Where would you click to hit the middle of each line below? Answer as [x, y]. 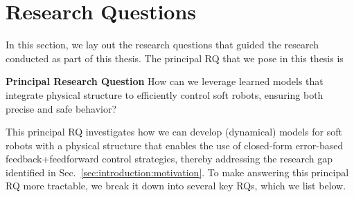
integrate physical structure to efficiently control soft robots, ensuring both [165, 94]
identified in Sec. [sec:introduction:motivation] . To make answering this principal [177, 172]
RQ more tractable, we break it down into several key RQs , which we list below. [176, 186]
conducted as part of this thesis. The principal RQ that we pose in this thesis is [175, 58]
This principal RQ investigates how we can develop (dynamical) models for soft [174, 132]
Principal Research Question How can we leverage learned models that [165, 81]
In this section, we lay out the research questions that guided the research [162, 45]
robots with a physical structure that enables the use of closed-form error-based [175, 145]
